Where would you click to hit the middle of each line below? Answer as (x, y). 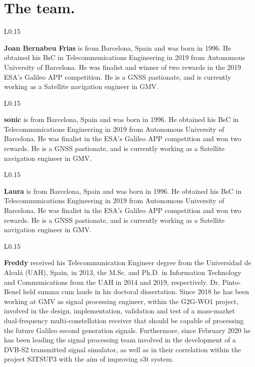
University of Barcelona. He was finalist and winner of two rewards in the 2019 (123, 67)
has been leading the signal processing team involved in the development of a (120, 340)
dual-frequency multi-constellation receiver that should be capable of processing (124, 320)
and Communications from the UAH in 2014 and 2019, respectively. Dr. (112, 282)
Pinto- (232, 282)
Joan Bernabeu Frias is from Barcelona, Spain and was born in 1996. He (118, 47)
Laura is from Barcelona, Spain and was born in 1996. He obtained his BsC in (123, 191)
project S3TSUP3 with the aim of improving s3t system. (89, 359)
